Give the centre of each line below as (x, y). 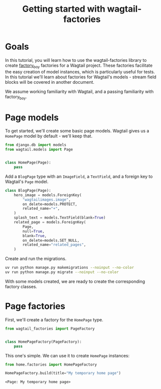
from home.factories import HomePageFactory (51, 364)
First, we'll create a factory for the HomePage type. (54, 319)
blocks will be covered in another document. (50, 82)
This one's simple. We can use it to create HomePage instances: (67, 355)
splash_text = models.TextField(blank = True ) (60, 218)
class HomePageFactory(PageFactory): (43, 342)
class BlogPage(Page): (28, 190)
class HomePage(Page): (28, 163)
